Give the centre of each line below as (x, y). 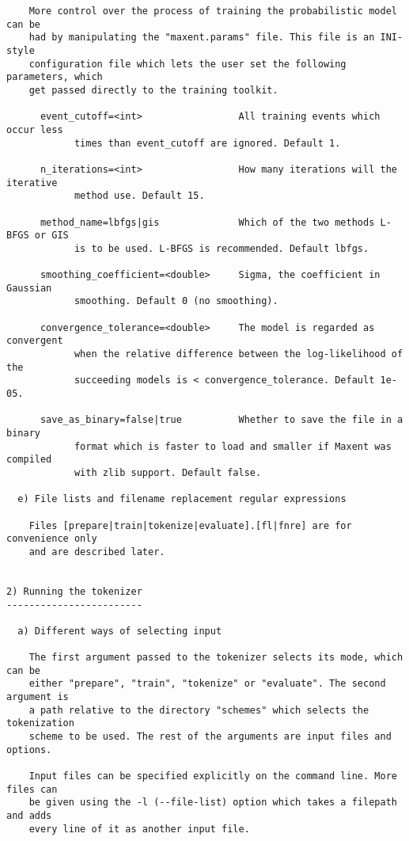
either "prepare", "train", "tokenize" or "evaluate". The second (207, 684)
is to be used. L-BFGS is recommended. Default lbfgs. (222, 248)
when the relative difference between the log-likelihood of (239, 354)
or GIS (51, 236)
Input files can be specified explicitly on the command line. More (213, 776)
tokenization (40, 723)
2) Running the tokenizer (74, 591)
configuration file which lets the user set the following (187, 64)
